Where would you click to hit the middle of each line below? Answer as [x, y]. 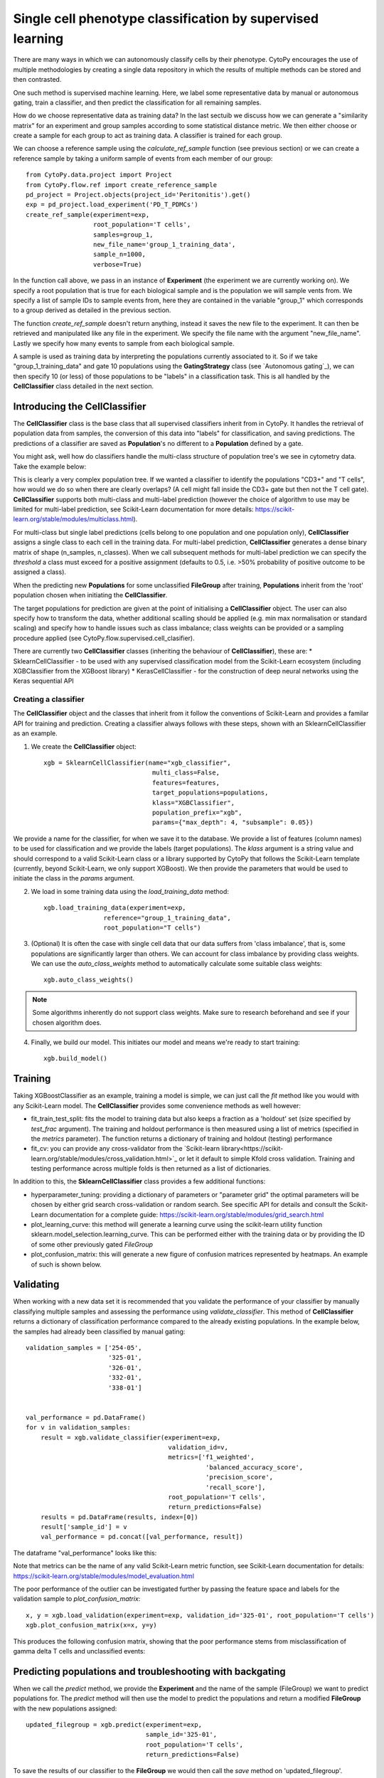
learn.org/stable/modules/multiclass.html [73, 519]
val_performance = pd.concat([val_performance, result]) [142, 1537]
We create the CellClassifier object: [84, 746]
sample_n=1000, [119, 255]
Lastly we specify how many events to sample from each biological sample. [124, 343]
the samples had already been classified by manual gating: [99, 1331]
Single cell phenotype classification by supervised [166, 18]
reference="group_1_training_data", [167, 918]
